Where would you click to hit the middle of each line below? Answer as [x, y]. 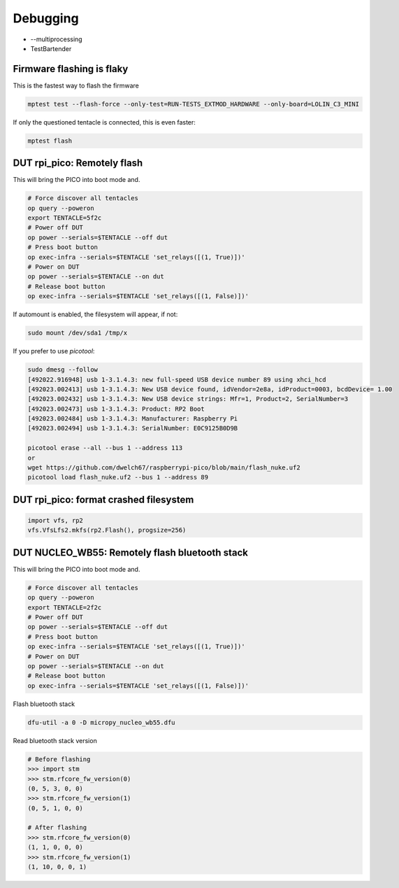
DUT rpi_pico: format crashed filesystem [103, 499]
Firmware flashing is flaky [71, 69]
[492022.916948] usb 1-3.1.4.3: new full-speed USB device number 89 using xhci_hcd [177, 379]
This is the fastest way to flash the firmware [76, 85]
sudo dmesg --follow [63, 370]
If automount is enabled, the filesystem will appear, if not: [95, 314]
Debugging [46, 18]
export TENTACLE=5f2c [65, 218]
